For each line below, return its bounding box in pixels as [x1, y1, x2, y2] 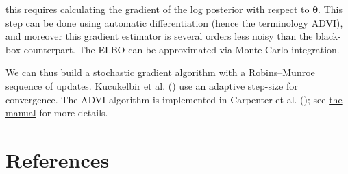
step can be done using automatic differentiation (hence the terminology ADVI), [5, 15, 343, 29]
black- [316, 29, 341, 43]
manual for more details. [5, 105, 108, 120]
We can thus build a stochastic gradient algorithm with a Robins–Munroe [5, 65, 315, 79]
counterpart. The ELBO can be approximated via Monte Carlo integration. [23, 42, 340, 56]
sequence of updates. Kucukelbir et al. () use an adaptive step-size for [5, 78, 298, 92]
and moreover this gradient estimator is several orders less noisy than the [5, 29, 313, 43]
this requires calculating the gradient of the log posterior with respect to [5, 2, 310, 16]
